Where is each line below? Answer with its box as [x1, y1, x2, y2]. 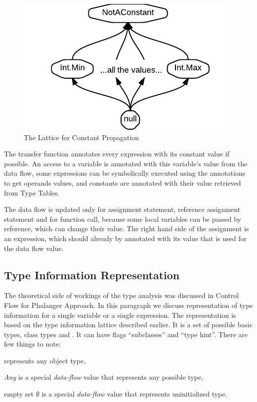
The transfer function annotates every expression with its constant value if [4, 149, 230, 159]
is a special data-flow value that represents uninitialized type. [42, 389, 227, 399]
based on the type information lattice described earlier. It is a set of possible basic [4, 319, 253, 330]
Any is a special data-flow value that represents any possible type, [4, 372, 204, 382]
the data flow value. [4, 243, 64, 253]
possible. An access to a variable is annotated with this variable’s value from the [4, 158, 248, 168]
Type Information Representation [4, 267, 180, 282]
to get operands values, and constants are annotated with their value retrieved [4, 177, 241, 188]
